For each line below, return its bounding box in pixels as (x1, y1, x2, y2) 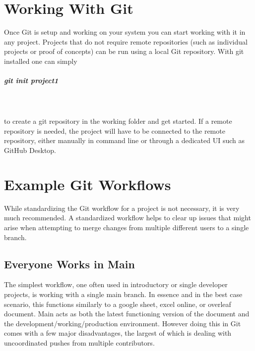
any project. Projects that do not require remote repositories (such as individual (4, 36, 248, 47)
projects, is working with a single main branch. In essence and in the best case (4, 289, 243, 299)
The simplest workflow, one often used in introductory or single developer (4, 279, 228, 290)
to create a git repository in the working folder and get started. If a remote (4, 116, 232, 126)
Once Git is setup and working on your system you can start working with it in (4, 27, 246, 37)
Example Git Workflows (4, 174, 171, 194)
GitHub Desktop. (4, 145, 56, 155)
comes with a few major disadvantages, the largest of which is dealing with (4, 328, 232, 338)
